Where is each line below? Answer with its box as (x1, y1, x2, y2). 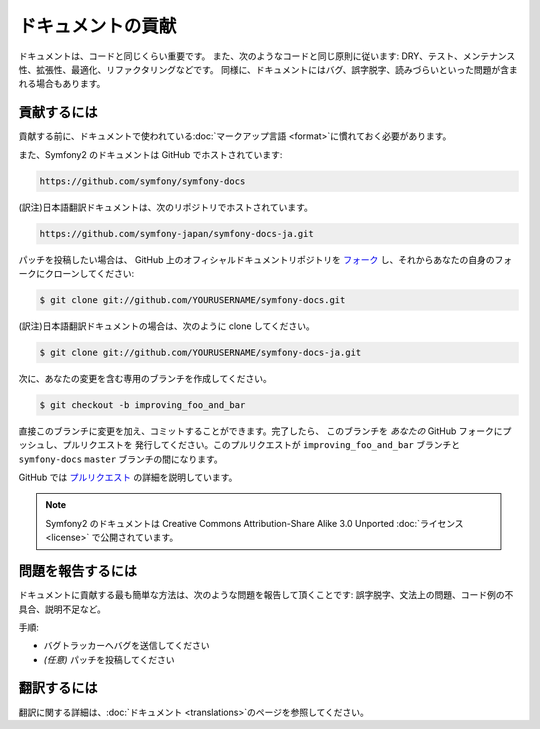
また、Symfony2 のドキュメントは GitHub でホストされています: (18, 148, 283, 160)
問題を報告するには (18, 563, 137, 580)
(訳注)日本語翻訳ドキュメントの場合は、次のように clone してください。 (18, 320, 315, 332)
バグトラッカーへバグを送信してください (43, 640, 210, 652)
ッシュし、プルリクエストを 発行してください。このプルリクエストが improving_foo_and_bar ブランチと (18, 439, 460, 451)
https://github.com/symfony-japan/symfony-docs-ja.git (39, 228, 314, 239)
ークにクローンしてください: (18, 267, 135, 279)
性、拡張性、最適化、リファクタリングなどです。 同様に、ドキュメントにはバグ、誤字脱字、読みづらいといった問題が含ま (18, 63, 519, 75)
